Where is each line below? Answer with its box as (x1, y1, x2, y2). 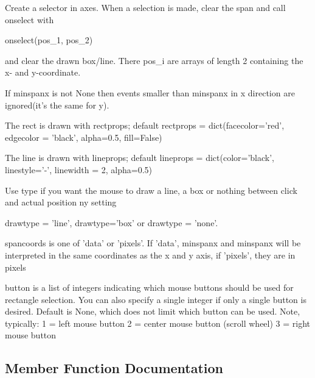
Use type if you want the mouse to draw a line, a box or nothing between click (5, 184, 297, 196)
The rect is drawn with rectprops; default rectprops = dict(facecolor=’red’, (5, 119, 285, 132)
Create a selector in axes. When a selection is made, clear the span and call (5, 1, 286, 13)
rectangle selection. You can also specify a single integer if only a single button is (5, 293, 306, 305)
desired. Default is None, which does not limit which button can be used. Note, (5, 305, 300, 318)
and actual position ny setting (5, 196, 117, 209)
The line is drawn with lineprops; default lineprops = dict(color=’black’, (5, 151, 275, 164)
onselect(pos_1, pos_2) (5, 34, 93, 46)
